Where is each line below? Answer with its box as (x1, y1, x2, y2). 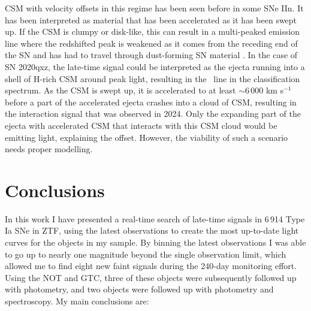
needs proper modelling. (5, 143, 93, 155)
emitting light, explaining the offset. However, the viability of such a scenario (5, 131, 288, 143)
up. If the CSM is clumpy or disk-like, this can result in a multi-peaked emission (5, 25, 300, 38)
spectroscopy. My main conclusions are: (5, 295, 149, 307)
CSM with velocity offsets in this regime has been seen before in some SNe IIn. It (5, 2, 304, 14)
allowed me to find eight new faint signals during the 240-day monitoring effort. (5, 259, 297, 272)
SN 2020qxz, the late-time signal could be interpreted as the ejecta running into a (5, 60, 305, 73)
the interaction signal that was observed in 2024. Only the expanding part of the (5, 107, 301, 120)
